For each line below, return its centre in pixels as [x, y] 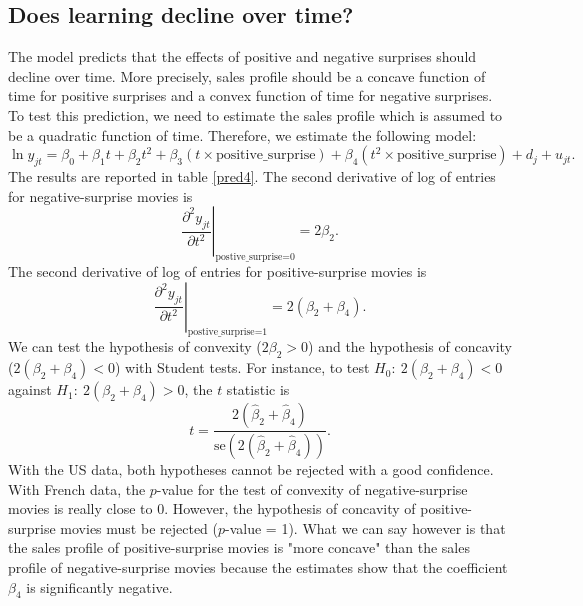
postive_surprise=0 [255, 256]
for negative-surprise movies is [100, 195]
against [30, 389]
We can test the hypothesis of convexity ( [135, 346]
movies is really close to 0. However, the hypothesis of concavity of [212, 508]
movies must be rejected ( [139, 527]
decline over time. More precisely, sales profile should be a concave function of [247, 75]
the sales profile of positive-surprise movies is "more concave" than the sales [239, 547]
